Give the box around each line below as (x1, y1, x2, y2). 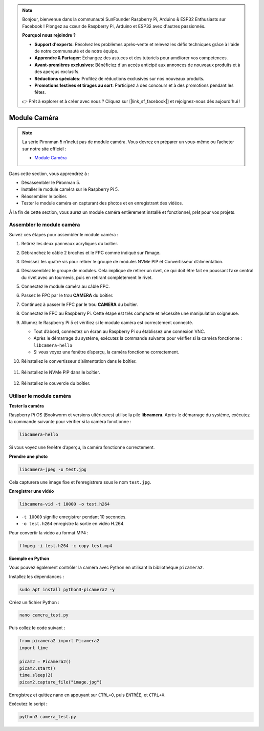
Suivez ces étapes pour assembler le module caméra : (9, 231, 118, 237)
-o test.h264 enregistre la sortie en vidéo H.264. (21, 521, 125, 527)
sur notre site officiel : (22, 146, 66, 151)
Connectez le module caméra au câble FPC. (21, 283, 110, 289)
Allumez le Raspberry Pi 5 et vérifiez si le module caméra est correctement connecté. (21, 319, 193, 326)
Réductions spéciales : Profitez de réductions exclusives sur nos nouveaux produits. (34, 76, 205, 81)
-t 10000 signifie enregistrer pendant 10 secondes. (21, 514, 127, 520)
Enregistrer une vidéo (9, 488, 54, 494)
